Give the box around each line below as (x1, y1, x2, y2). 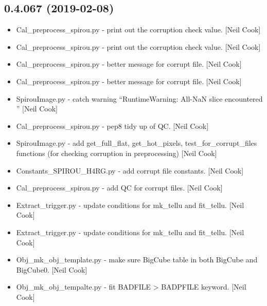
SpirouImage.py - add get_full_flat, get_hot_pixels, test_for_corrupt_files (16, 138, 257, 148)
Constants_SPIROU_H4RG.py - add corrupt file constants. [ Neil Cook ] (16, 165, 244, 176)
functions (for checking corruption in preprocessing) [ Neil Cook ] (16, 147, 217, 158)
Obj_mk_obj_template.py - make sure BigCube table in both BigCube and (16, 254, 258, 265)
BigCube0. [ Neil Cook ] (16, 264, 87, 275)
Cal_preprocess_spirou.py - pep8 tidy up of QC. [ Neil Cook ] (16, 120, 209, 131)
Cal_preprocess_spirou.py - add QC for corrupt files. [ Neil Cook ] (16, 182, 223, 193)
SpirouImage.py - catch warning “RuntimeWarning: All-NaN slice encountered (16, 93, 263, 104)
